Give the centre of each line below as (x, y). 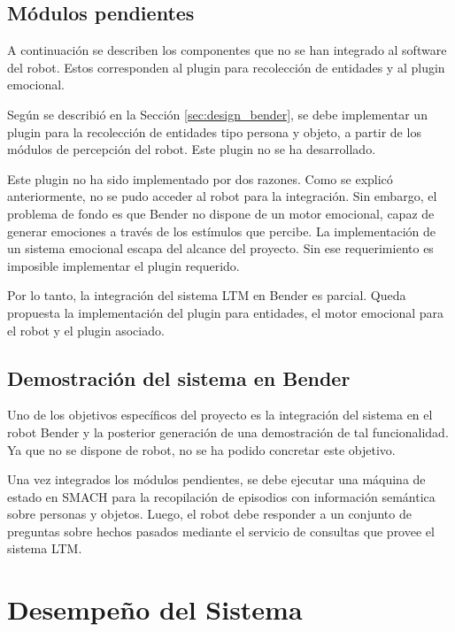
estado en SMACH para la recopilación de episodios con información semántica (221, 496)
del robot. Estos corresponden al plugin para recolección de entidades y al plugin (226, 67)
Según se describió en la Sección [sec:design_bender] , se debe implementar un (217, 114)
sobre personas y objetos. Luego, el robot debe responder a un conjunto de (209, 514)
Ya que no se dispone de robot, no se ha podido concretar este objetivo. (201, 449)
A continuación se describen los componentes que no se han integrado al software (227, 50)
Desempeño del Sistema (155, 609)
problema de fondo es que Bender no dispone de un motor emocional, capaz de (221, 213)
